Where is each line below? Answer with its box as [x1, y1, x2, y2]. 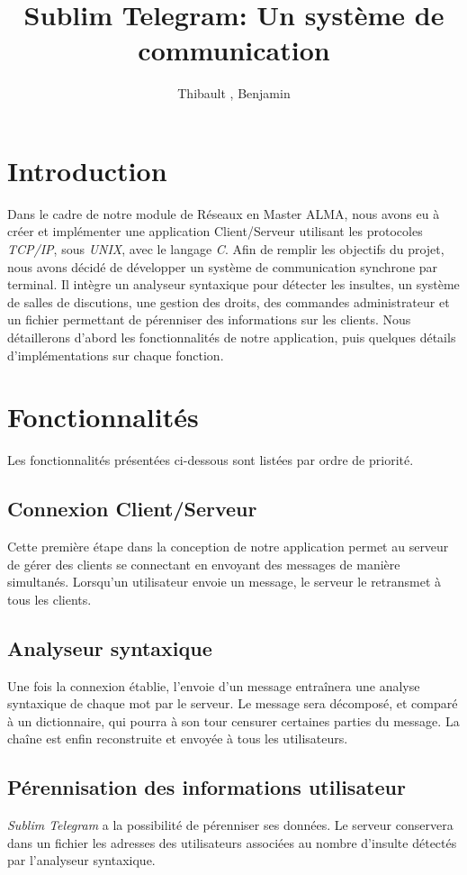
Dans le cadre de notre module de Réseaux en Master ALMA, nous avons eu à [7, 204, 440, 223]
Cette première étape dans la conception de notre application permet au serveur [7, 537, 449, 556]
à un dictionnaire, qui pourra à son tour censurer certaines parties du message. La [7, 711, 460, 730]
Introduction [7, 151, 167, 188]
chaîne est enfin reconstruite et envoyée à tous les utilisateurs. [7, 729, 348, 748]
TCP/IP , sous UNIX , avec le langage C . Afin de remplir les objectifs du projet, [7, 240, 445, 259]
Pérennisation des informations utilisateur [7, 773, 406, 801]
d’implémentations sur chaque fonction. [7, 345, 224, 364]
